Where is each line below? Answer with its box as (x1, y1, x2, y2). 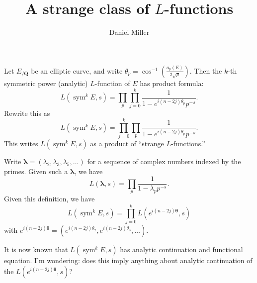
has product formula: (140, 78, 204, 88)
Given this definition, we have (4, 193, 95, 204)
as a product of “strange (90, 138, 164, 149)
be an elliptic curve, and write (31, 65, 123, 76)
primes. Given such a (4, 166, 68, 176)
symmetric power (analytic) (4, 78, 88, 88)
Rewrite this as (4, 108, 50, 118)
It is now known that (4, 244, 68, 254)
